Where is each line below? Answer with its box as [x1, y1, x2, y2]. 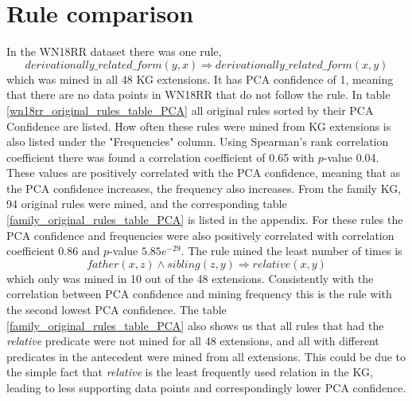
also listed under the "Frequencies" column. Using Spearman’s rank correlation [6, 133, 389, 150]
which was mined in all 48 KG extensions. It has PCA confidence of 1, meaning [6, 70, 394, 87]
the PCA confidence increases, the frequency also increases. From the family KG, [6, 179, 402, 196]
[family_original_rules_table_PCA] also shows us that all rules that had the [6, 316, 384, 333]
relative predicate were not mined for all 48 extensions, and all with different [6, 332, 379, 349]
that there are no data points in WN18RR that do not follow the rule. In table [6, 86, 391, 103]
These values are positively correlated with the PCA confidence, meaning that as [6, 164, 401, 181]
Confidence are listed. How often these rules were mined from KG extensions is [6, 117, 391, 134]
